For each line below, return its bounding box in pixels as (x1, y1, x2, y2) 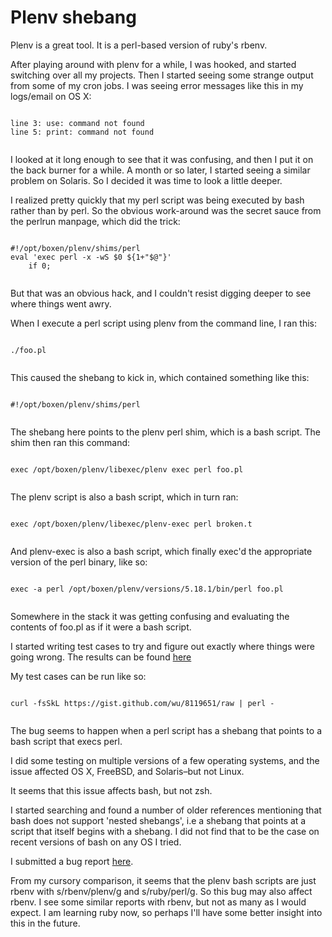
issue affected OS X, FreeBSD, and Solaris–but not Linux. (10, 765, 245, 777)
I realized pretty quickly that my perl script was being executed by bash (10, 194, 305, 206)
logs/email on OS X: (10, 90, 92, 102)
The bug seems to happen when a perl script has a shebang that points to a (10, 724, 322, 736)
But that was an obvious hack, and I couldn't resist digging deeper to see (10, 287, 312, 299)
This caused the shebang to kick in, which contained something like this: (10, 371, 310, 383)
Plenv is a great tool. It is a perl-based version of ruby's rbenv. (10, 39, 268, 51)
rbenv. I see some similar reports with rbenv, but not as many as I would (10, 896, 307, 908)
